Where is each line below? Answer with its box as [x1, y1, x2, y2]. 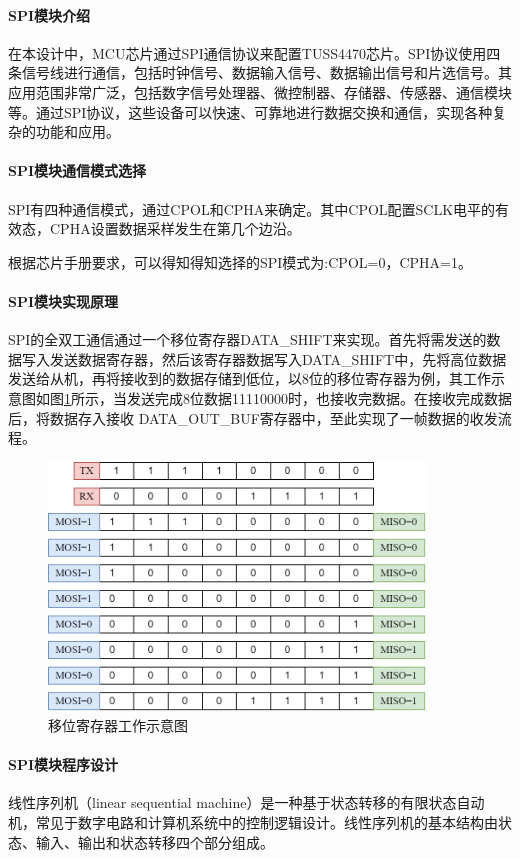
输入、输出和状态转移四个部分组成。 [35, 831, 274, 852]
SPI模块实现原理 [8, 290, 119, 311]
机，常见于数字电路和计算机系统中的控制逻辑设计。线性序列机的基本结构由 [8, 811, 498, 832]
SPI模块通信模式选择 [8, 160, 147, 181]
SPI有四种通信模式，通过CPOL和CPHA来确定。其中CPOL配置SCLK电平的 [8, 198, 496, 219]
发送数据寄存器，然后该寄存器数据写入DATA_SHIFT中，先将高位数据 [49, 348, 507, 369]
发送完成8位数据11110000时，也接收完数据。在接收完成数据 [126, 387, 512, 408]
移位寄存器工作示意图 [48, 714, 188, 735]
